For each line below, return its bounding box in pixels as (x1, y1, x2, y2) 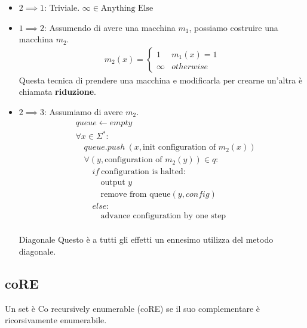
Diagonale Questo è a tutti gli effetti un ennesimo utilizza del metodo (19, 233, 274, 246)
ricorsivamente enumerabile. (5, 314, 107, 326)
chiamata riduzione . (19, 85, 96, 98)
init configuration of (143, 143, 216, 152)
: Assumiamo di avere (44, 106, 123, 117)
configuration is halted (101, 168, 183, 177)
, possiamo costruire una (189, 21, 278, 33)
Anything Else (100, 4, 153, 13)
